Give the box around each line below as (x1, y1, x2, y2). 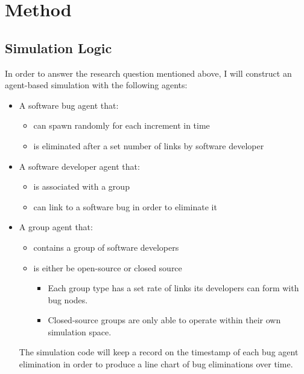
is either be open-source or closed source (33, 261, 182, 274)
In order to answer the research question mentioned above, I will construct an (5, 66, 292, 79)
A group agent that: (19, 221, 93, 233)
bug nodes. (48, 293, 88, 306)
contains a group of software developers (33, 240, 179, 253)
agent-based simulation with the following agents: (5, 79, 188, 91)
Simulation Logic (5, 38, 112, 57)
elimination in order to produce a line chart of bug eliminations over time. (19, 358, 293, 370)
